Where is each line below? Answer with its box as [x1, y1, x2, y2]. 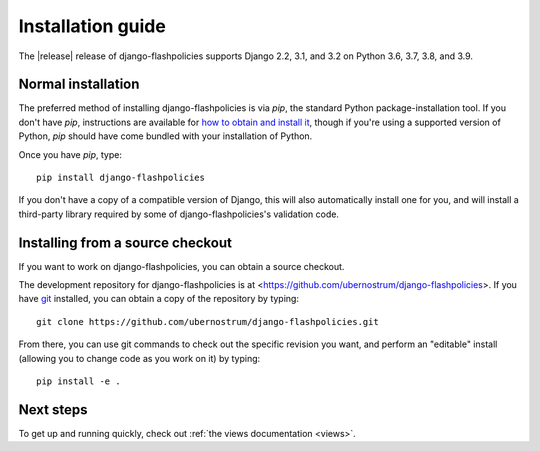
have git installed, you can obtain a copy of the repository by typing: [18, 293, 300, 305]
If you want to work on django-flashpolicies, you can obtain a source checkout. [18, 260, 345, 272]
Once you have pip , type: [18, 148, 122, 160]
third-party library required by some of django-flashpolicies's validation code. [18, 208, 340, 220]
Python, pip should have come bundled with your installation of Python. [18, 130, 313, 142]
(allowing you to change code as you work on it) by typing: [18, 352, 261, 364]
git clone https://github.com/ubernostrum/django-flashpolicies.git [36, 316, 379, 327]
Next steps [18, 401, 88, 418]
